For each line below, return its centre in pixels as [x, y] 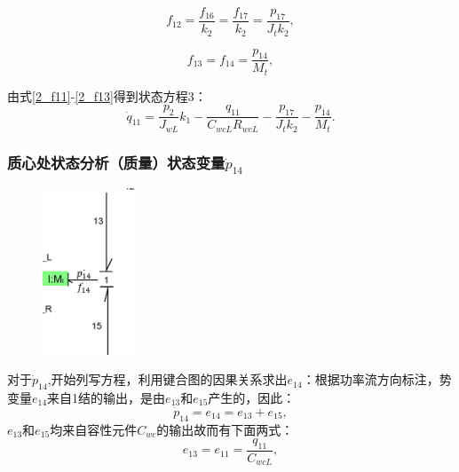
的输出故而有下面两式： [225, 429]
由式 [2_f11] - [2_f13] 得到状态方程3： [107, 95]
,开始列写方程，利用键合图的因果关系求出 [167, 379]
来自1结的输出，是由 [107, 397]
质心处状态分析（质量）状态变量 [116, 162]
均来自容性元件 [94, 429]
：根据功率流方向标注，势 [377, 379]
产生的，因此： [252, 397]
